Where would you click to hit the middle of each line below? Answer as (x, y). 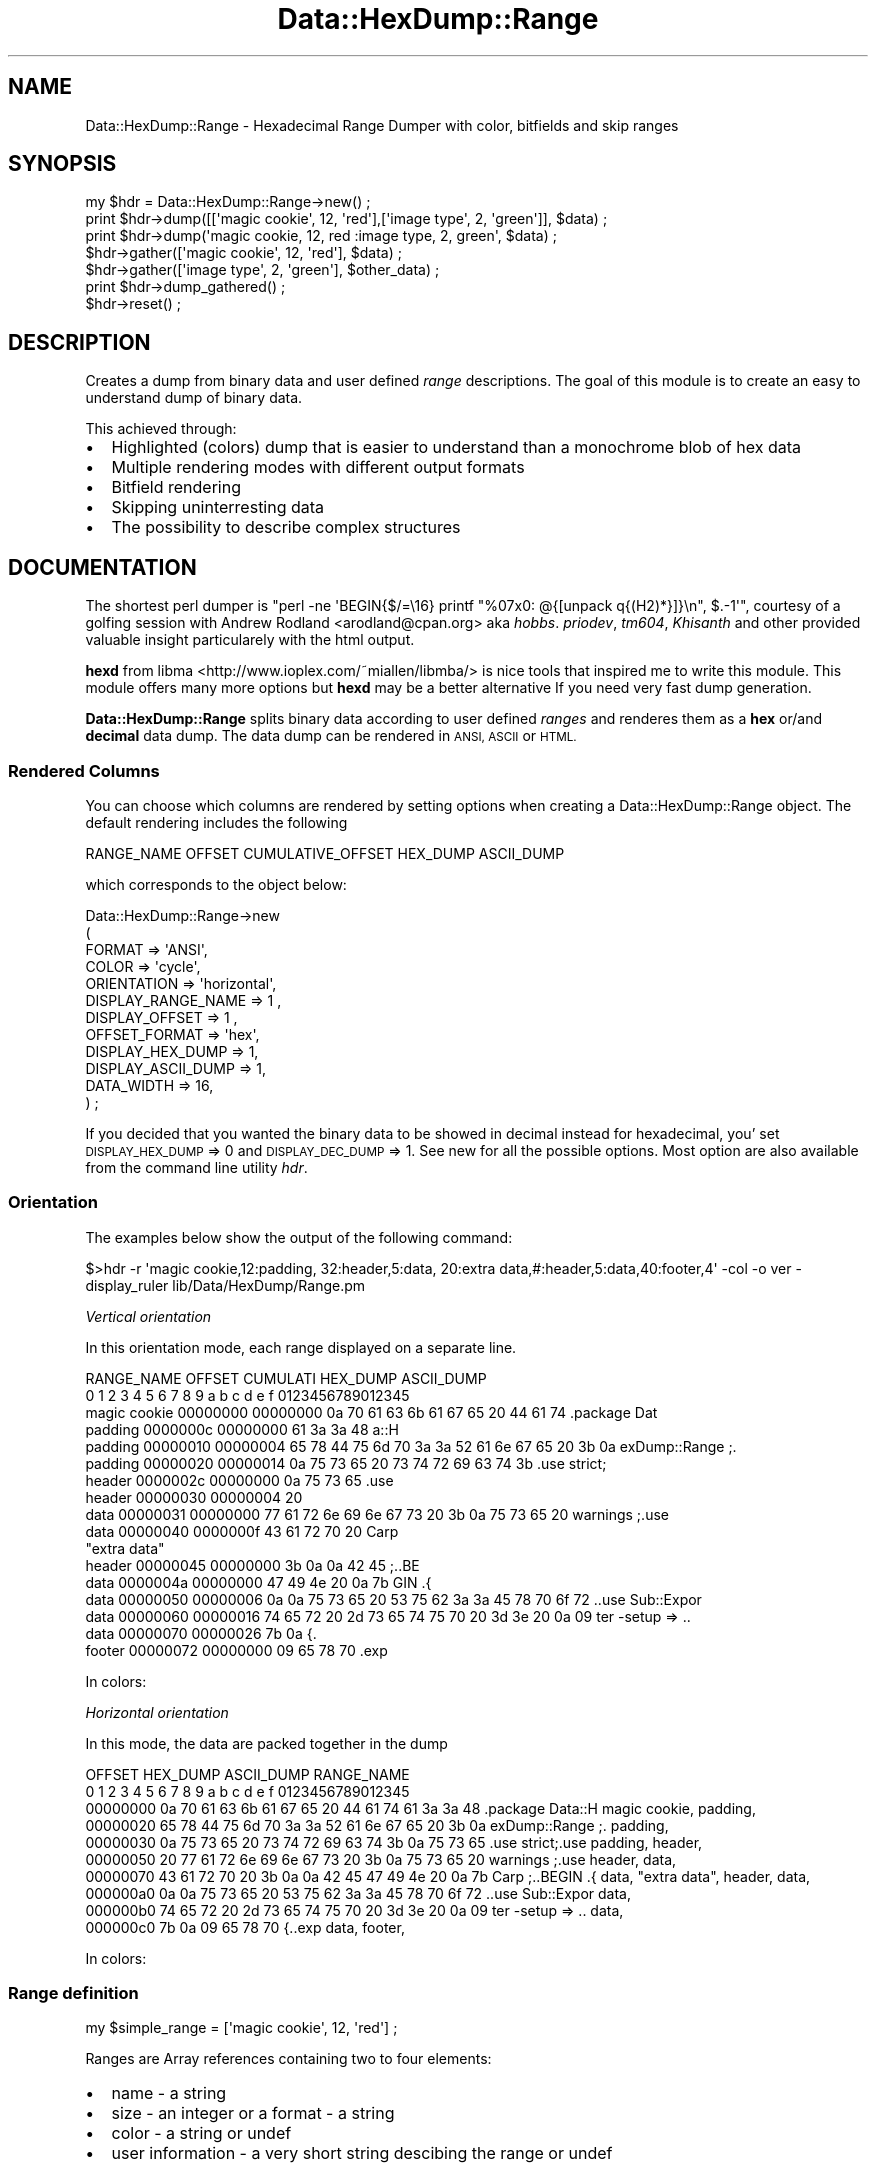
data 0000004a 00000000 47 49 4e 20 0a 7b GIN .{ (258, 1582)
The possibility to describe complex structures (286, 527)
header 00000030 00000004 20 (194, 1497)
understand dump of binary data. (194, 398)
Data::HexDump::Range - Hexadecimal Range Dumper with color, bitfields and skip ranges (382, 125)
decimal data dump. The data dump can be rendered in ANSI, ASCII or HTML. (331, 736)
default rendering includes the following (216, 822)
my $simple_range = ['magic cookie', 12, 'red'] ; (241, 2028)
